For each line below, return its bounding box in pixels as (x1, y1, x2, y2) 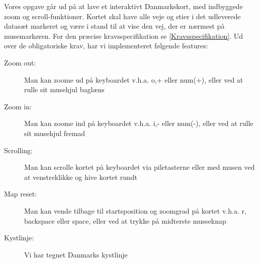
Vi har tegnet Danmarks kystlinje (24, 249, 128, 259)
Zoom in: (4, 101, 32, 111)
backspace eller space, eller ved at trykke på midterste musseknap (24, 215, 226, 226)
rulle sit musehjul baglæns (24, 84, 105, 95)
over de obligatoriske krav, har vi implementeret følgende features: (4, 40, 208, 51)
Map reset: (4, 188, 37, 199)
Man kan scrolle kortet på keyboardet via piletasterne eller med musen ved (24, 162, 255, 172)
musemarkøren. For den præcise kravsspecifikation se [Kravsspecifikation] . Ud (4, 30, 243, 41)
